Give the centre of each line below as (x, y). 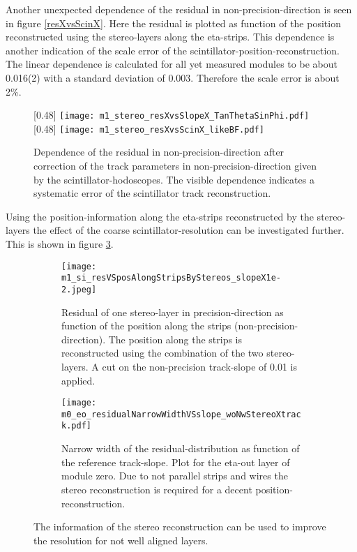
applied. (78, 380)
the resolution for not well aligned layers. (121, 540)
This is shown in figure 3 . (60, 244)
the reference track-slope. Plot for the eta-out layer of (176, 462)
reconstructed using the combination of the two (162, 353)
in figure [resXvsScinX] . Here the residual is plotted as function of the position (173, 23)
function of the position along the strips (146, 326)
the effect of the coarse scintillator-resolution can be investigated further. (189, 230)
